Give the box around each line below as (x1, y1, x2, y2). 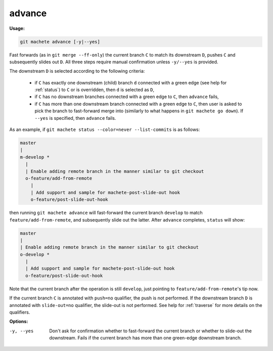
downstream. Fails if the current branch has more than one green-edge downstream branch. (49, 335, 242, 341)
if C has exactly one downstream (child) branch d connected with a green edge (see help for (34, 79, 227, 85)
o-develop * (20, 251, 50, 257)
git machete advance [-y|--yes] (20, 38, 101, 45)
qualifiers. (9, 309, 30, 315)
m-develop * (20, 154, 50, 160)
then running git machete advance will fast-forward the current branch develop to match (9, 210, 203, 216)
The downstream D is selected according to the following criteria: (9, 68, 145, 74)
